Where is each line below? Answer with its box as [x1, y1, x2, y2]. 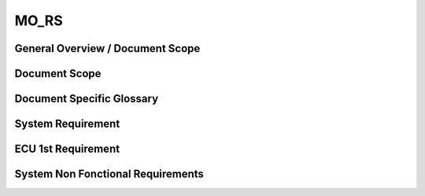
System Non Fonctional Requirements [14, 168, 205, 181]
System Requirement [14, 117, 120, 131]
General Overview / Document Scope [14, 42, 201, 55]
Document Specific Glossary [14, 92, 159, 105]
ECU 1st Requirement [14, 142, 120, 156]
